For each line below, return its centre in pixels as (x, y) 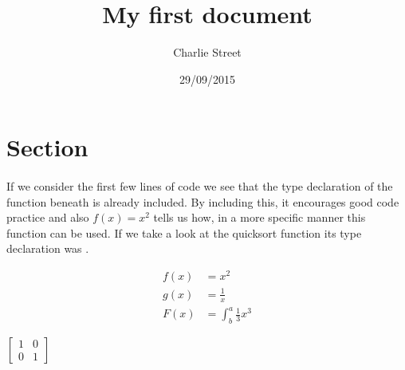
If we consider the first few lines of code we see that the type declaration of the (200, 186)
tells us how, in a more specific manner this (260, 217)
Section (47, 147)
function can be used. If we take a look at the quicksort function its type (184, 232)
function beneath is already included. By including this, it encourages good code (203, 201)
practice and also (48, 217)
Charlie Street (207, 52)
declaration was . (48, 248)
